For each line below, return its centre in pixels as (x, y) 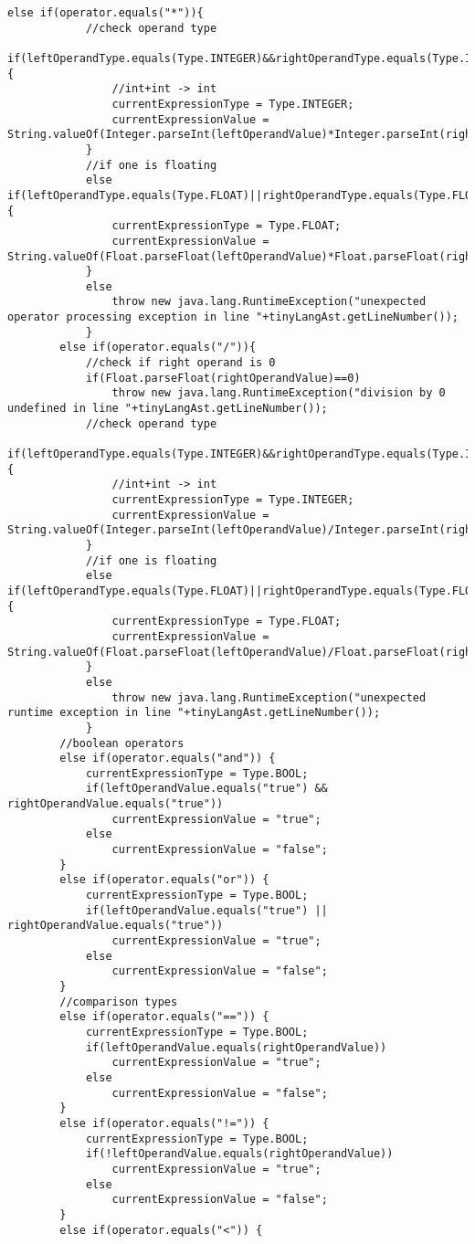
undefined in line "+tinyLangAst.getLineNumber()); (168, 409)
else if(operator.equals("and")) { (168, 759)
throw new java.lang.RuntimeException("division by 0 (279, 393)
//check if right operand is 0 (180, 363)
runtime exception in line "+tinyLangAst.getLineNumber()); (194, 713)
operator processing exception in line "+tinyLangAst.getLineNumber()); (233, 317)
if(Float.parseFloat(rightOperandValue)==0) (223, 378)
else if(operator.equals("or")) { (164, 880)
